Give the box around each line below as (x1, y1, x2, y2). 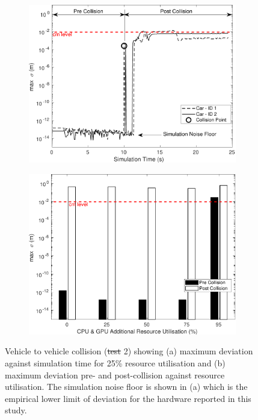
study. (5, 404, 27, 416)
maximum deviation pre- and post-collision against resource (5, 368, 225, 381)
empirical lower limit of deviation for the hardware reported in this (5, 392, 251, 404)
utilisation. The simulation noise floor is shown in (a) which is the (5, 380, 248, 393)
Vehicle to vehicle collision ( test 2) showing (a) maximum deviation (5, 345, 253, 357)
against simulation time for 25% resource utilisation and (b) (5, 357, 226, 369)
